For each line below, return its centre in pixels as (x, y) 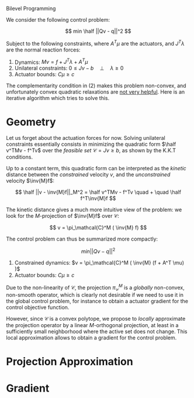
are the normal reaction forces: (43, 50)
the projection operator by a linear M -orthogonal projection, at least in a (92, 325)
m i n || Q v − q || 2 (98, 251)
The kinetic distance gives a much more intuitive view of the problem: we (94, 210)
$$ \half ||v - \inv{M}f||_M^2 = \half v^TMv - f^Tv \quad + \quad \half (98, 192)
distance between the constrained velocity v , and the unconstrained (88, 174)
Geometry (31, 122)
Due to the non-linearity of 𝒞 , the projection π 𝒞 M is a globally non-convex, (96, 287)
